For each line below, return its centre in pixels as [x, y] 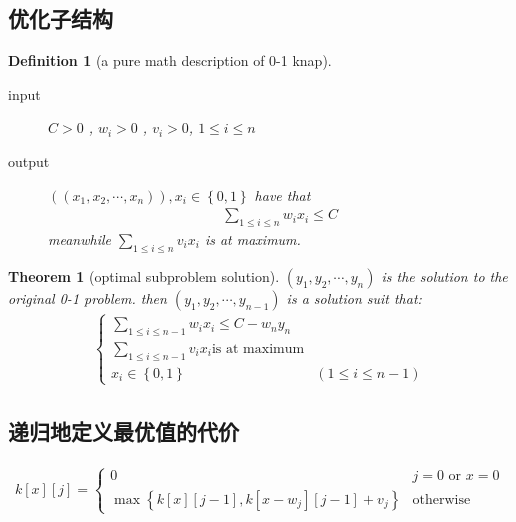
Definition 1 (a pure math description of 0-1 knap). [170, 60]
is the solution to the [444, 275]
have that [282, 194]
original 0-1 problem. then [87, 297]
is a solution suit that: [354, 297]
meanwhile [79, 239]
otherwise [441, 499]
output [29, 160]
